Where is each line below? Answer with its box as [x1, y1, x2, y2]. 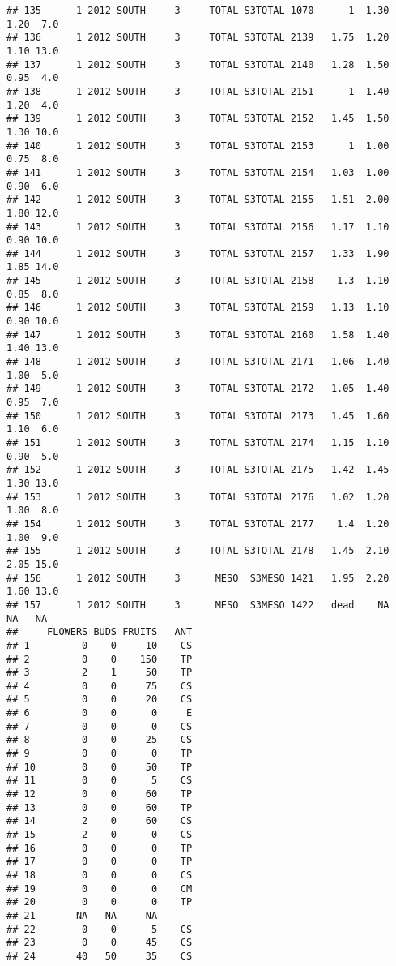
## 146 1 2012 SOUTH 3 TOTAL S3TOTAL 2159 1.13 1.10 [6, 302, 390, 314]
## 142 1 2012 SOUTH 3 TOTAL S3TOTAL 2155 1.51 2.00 [6, 194, 390, 206]
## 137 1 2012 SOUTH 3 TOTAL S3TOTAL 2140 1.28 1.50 [6, 58, 390, 71]
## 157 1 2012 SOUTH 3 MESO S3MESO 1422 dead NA [6, 599, 390, 611]
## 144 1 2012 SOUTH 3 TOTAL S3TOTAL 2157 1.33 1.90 [6, 247, 390, 260]
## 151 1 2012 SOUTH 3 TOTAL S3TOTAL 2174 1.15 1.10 [6, 437, 390, 449]
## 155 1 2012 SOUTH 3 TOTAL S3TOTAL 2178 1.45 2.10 [6, 545, 390, 557]
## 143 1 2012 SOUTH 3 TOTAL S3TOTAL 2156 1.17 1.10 [6, 221, 390, 233]
